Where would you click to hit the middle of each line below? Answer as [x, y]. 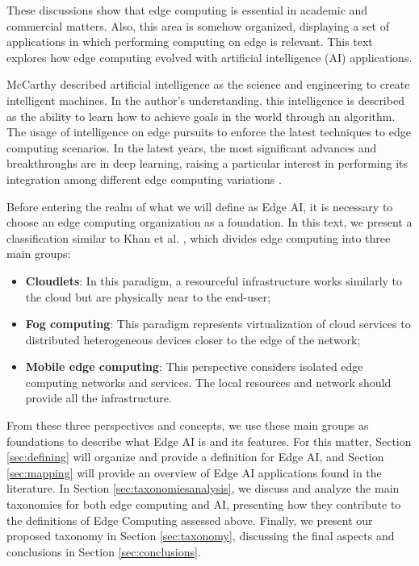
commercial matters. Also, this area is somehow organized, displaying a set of [198, 25]
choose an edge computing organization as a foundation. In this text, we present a [209, 222]
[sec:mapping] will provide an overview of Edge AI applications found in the [194, 472]
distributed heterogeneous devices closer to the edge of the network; [193, 339]
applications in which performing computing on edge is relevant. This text [190, 42]
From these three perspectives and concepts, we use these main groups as [188, 425]
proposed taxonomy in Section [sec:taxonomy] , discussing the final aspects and [201, 536]
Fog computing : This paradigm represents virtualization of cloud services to [218, 324]
